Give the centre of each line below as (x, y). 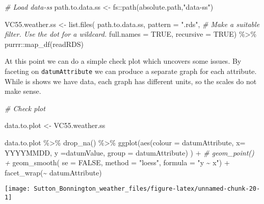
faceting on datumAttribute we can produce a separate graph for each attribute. (131, 71)
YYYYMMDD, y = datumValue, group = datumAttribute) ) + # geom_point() (129, 152)
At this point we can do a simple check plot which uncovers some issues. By (123, 61)
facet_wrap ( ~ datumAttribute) (53, 172)
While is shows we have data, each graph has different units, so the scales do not (131, 81)
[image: (18, 189)
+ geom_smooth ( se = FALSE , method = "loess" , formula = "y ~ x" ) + (117, 162)
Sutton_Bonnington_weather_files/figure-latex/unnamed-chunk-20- (147, 189)
